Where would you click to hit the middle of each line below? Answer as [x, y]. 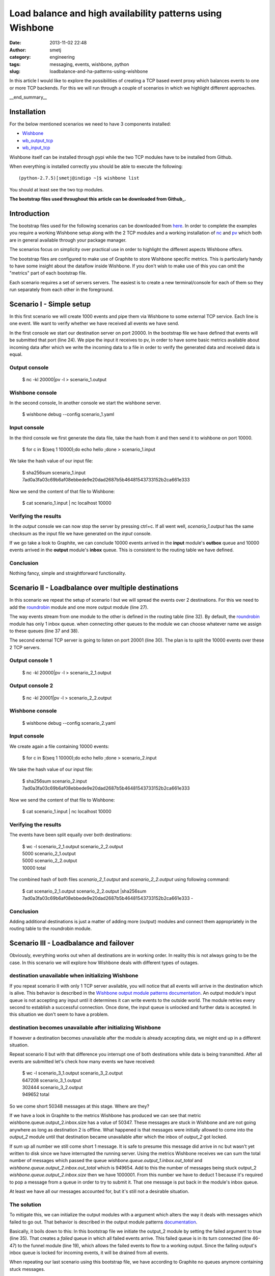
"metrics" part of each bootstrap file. [48, 273]
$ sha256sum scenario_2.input [54, 781]
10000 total [34, 868]
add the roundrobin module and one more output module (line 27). [79, 607]
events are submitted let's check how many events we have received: [82, 1061]
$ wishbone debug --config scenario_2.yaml [69, 723]
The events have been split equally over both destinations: [71, 835]
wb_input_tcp [36, 148]
